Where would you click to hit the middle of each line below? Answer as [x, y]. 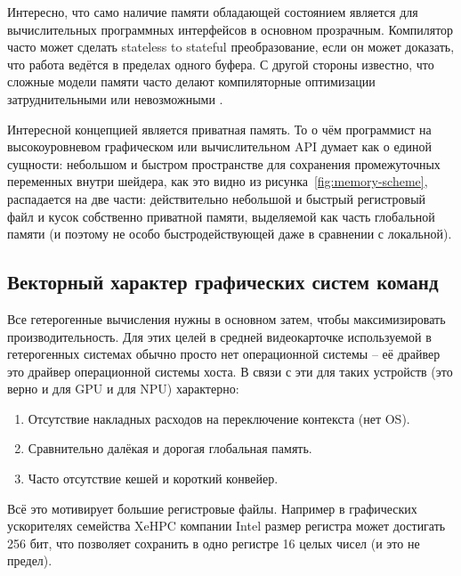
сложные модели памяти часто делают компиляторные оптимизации [191, 81]
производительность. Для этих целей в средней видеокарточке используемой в [219, 336]
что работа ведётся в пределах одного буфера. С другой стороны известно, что [221, 64]
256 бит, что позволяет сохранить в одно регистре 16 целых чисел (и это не [214, 543]
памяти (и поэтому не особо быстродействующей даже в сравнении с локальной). [230, 234]
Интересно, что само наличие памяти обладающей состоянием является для [213, 12]
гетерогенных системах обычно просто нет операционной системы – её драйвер [224, 354]
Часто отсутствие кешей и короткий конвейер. [153, 479]
